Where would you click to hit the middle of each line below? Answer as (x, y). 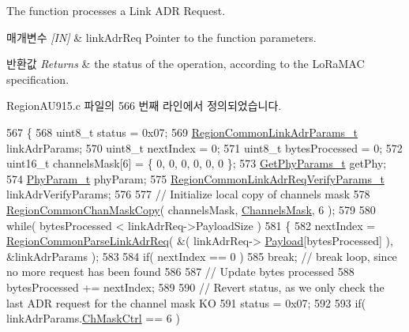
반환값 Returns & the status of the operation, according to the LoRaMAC (186, 64)
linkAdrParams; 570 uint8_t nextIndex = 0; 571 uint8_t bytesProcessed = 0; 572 (204, 147)
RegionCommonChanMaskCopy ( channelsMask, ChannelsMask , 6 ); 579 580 (191, 209)
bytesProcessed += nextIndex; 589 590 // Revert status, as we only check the (195, 287)
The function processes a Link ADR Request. (116, 10)
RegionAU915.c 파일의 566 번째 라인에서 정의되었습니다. (144, 106)
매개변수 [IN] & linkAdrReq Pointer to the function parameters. (161, 37)
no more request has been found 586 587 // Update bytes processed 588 (180, 272)
